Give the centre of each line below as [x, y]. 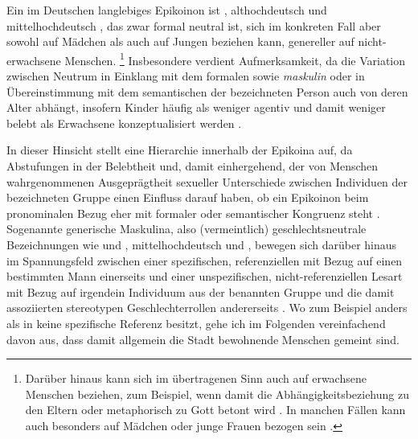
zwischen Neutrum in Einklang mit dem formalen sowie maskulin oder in [186, 76]
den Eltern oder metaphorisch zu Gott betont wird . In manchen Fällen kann [215, 410]
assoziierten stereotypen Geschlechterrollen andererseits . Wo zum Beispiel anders [207, 308]
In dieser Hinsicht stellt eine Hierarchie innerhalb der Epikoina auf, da [180, 150]
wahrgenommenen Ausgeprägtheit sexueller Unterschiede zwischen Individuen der [207, 181]
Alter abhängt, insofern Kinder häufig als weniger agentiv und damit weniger [196, 107]
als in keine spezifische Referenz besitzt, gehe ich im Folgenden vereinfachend [196, 323]
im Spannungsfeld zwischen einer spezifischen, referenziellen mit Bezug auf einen [205, 260]
